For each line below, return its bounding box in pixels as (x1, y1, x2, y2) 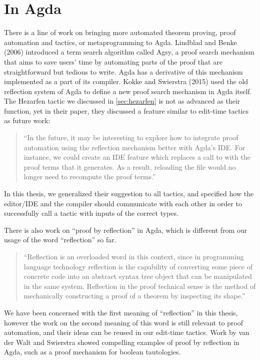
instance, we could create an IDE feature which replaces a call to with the (23, 152, 250, 162)
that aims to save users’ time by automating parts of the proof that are (4, 56, 222, 67)
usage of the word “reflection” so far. (4, 234, 116, 245)
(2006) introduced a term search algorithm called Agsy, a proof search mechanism (4, 47, 254, 57)
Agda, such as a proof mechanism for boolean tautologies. (4, 346, 181, 357)
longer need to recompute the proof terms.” (23, 171, 156, 182)
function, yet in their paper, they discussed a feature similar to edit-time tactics (4, 105, 248, 116)
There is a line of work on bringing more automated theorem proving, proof (4, 27, 236, 38)
